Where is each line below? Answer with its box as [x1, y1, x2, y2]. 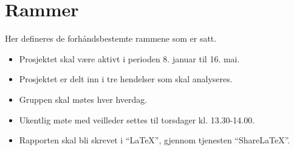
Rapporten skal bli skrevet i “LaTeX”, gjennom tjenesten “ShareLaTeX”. [19, 134, 290, 146]
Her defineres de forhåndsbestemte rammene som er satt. [5, 32, 217, 45]
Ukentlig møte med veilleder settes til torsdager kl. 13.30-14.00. [19, 113, 255, 126]
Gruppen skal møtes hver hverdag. [19, 93, 148, 105]
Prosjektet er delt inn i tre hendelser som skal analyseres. [19, 73, 233, 85]
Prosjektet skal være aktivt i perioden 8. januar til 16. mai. [19, 52, 240, 65]
